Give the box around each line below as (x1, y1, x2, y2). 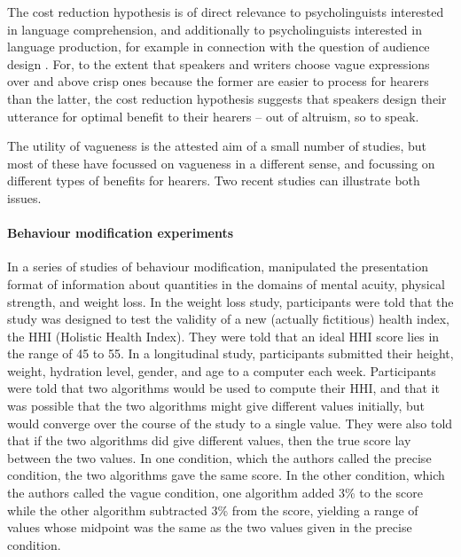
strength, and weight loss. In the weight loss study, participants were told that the (7, 292, 454, 310)
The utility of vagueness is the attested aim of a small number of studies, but (7, 137, 427, 155)
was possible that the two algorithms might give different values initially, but (7, 396, 426, 415)
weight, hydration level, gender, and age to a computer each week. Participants (7, 361, 436, 380)
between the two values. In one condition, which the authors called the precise (7, 448, 432, 467)
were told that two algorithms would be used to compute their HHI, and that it (7, 379, 440, 397)
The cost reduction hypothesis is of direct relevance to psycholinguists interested (7, 3, 444, 20)
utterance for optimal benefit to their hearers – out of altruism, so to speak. (7, 106, 419, 125)
